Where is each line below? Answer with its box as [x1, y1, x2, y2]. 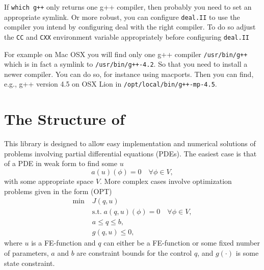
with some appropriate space [4, 176, 94, 186]
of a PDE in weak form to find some [4, 158, 117, 169]
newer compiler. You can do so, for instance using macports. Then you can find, [4, 68, 254, 79]
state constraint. [4, 257, 55, 268]
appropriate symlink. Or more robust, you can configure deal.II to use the [4, 11, 240, 22]
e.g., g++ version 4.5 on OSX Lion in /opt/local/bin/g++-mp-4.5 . [4, 78, 217, 89]
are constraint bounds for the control [76, 247, 192, 258]
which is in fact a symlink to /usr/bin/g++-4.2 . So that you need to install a [4, 59, 248, 69]
